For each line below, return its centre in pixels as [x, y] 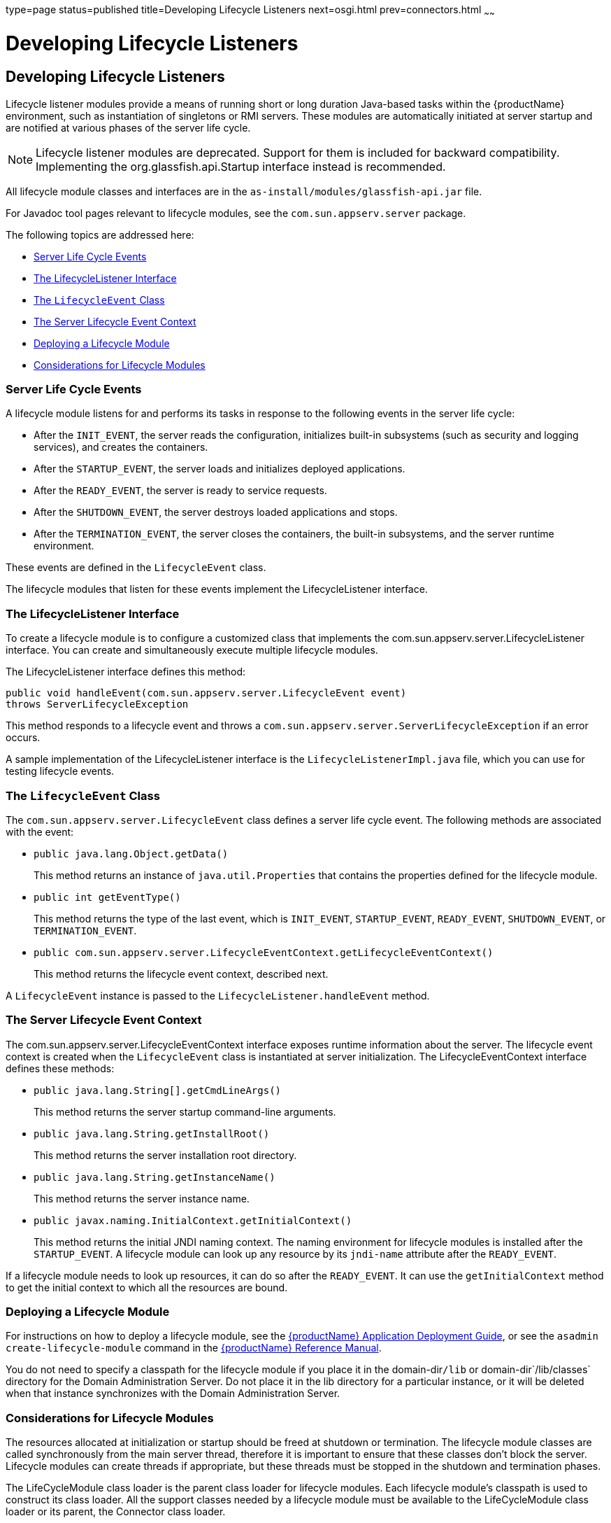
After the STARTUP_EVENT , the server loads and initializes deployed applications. [220, 469]
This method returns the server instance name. [142, 1198]
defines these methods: [60, 1068]
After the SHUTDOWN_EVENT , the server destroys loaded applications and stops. [216, 512]
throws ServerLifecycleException [97, 704]
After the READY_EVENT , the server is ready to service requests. [180, 491]
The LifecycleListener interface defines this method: [126, 672]
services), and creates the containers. [121, 447]
